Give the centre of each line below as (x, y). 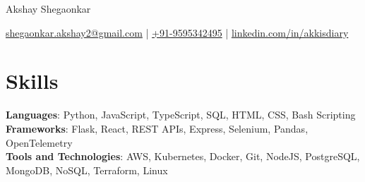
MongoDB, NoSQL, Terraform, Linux (87, 170)
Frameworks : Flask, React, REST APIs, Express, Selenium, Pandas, (157, 128)
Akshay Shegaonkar (48, 8)
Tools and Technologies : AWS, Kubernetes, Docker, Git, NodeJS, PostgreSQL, (183, 156)
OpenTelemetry (39, 142)
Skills (32, 81)
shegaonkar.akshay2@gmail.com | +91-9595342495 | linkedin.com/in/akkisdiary (177, 32)
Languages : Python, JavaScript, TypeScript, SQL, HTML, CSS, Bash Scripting (181, 115)
